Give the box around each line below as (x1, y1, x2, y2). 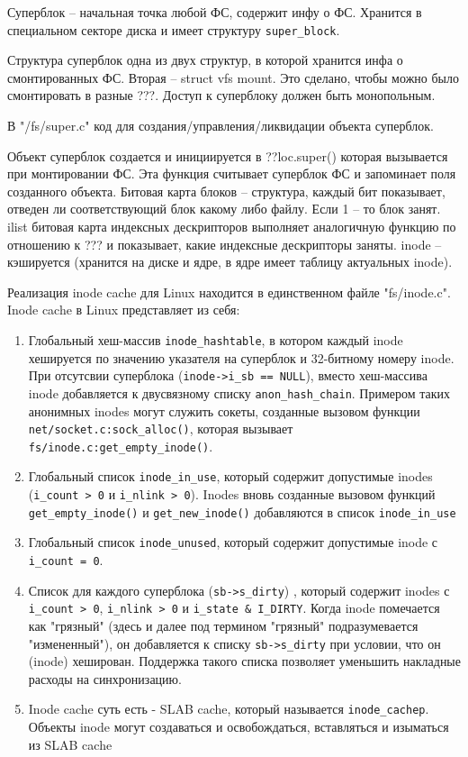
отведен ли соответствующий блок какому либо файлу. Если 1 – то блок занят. (7, 199, 441, 218)
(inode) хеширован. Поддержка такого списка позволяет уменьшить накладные (28, 652, 461, 670)
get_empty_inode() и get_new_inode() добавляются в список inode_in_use (28, 502, 456, 521)
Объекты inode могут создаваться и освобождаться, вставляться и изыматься (28, 717, 449, 736)
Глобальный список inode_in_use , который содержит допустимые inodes (28, 467, 433, 486)
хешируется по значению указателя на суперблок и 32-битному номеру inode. (28, 348, 454, 367)
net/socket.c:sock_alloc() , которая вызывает (28, 419, 293, 438)
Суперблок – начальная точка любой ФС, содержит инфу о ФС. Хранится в (7, 3, 422, 21)
